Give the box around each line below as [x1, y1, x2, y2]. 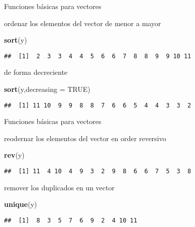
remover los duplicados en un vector [4, 182, 115, 192]
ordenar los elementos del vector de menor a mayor [4, 18, 161, 28]
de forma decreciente [4, 67, 68, 77]
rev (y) [4, 150, 25, 160]
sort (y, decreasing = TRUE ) [4, 84, 90, 94]
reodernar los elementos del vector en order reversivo [4, 133, 166, 143]
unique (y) [4, 199, 37, 209]
